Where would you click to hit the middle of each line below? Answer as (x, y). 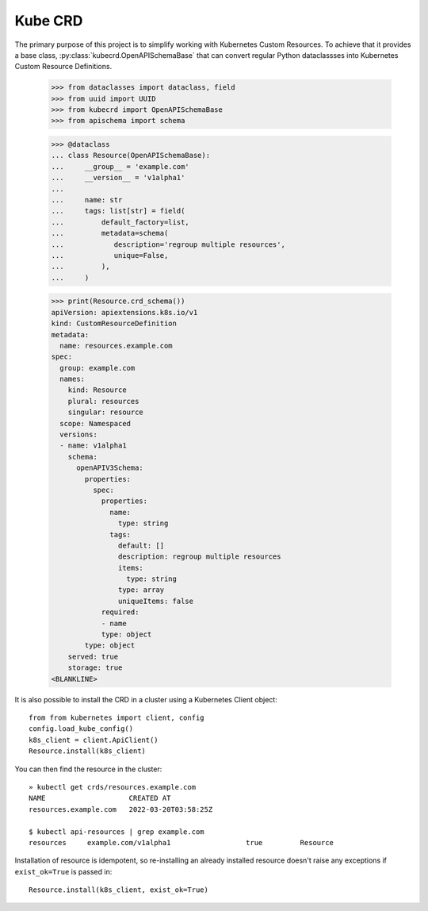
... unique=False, (110, 255)
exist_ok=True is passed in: (63, 871)
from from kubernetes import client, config (117, 717)
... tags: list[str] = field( (118, 211)
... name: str (87, 200)
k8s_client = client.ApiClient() (94, 740)
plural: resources (103, 401)
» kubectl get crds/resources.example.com (113, 787)
